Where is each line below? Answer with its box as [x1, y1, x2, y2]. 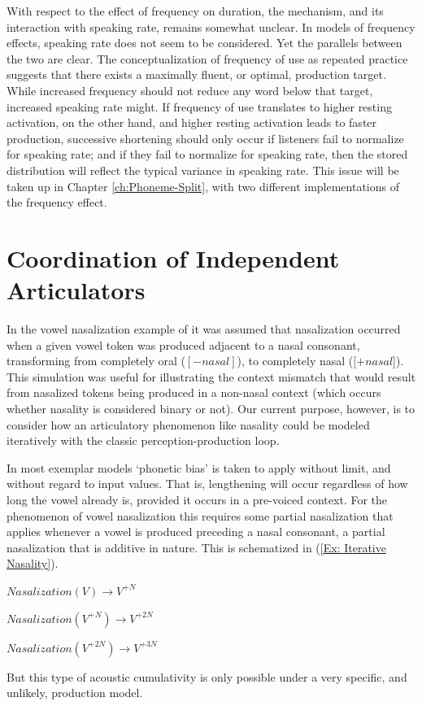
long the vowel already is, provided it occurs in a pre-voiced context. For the [7, 490, 387, 508]
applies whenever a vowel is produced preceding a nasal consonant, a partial [7, 523, 385, 540]
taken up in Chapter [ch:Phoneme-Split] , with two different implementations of [7, 177, 400, 194]
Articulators [7, 273, 146, 307]
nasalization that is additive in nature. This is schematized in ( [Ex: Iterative [7, 538, 386, 556]
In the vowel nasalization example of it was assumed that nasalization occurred [7, 320, 401, 338]
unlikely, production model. [7, 684, 143, 701]
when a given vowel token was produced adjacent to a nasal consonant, [7, 336, 360, 353]
